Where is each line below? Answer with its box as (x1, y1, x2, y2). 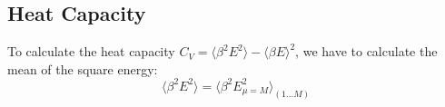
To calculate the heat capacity (7, 42, 175, 61)
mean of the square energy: (7, 59, 158, 78)
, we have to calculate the (295, 42, 438, 61)
